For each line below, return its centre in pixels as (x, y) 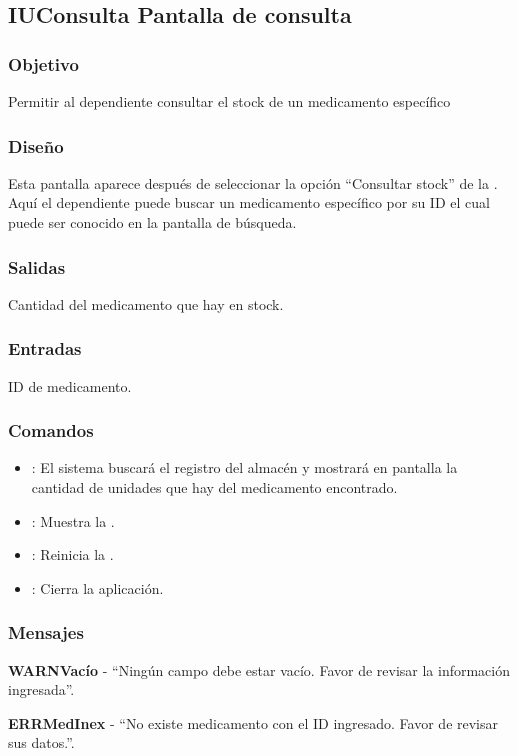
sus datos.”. (41, 742)
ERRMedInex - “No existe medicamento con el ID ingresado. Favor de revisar (253, 722)
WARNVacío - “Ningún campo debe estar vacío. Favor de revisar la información (259, 669)
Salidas (37, 266)
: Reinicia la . (72, 554)
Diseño (36, 145)
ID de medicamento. (70, 385)
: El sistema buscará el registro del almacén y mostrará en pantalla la (244, 467)
